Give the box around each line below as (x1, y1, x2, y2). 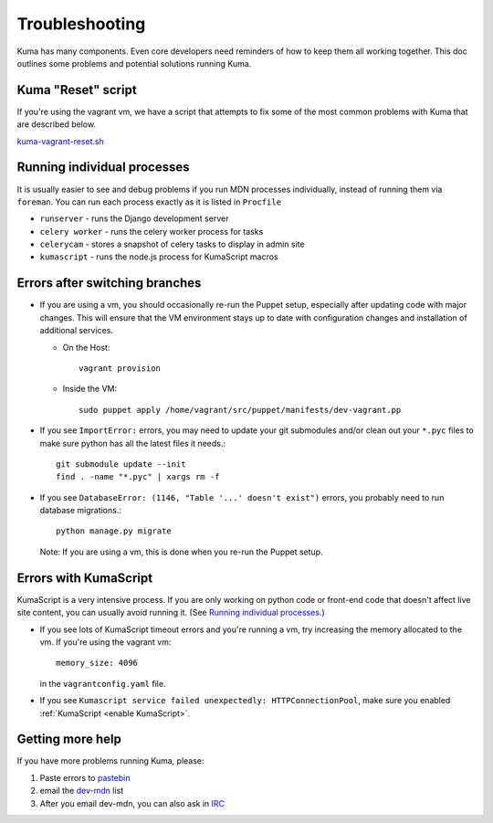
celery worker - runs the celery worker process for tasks (39, 226, 264, 237)
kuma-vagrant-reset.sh (16, 135, 104, 146)
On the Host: (62, 342, 110, 353)
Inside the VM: (62, 384, 118, 395)
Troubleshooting (16, 14, 146, 34)
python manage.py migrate (56, 526, 173, 536)
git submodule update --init (56, 459, 186, 470)
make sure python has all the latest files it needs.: (39, 438, 226, 448)
